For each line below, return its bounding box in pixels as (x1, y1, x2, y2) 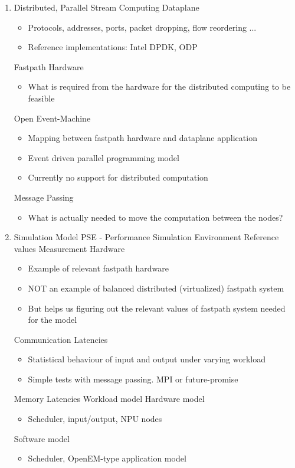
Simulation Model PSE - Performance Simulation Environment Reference (14, 231, 279, 243)
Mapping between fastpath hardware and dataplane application (28, 132, 257, 144)
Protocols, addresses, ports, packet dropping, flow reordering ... (28, 21, 257, 33)
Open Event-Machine (14, 112, 91, 124)
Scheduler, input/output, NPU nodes (28, 413, 162, 425)
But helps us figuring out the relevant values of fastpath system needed (28, 302, 286, 314)
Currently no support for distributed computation (28, 171, 208, 184)
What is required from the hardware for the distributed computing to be (28, 80, 291, 93)
